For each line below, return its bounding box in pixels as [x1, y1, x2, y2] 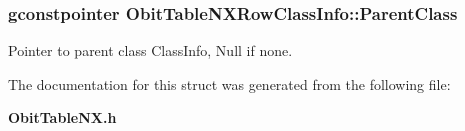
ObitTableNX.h [8, 107, 117, 128]
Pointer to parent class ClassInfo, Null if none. [8, 40, 293, 61]
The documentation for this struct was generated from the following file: [8, 73, 451, 94]
